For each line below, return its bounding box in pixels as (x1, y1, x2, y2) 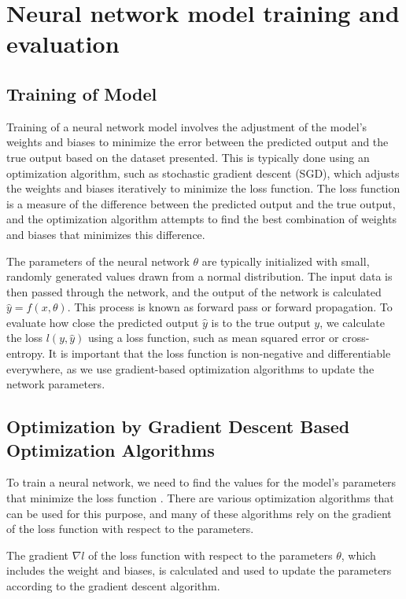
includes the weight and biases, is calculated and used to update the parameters (6, 562, 392, 579)
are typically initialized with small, (201, 252, 370, 269)
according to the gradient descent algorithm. (6, 578, 220, 594)
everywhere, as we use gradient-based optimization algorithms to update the (6, 360, 375, 377)
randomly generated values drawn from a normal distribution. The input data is (6, 268, 393, 285)
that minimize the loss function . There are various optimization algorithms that (6, 490, 394, 506)
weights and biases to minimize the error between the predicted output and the (6, 134, 389, 150)
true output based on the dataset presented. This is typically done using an (6, 149, 370, 165)
